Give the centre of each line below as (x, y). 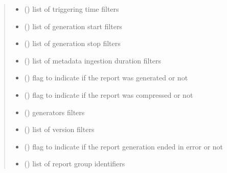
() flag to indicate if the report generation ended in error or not (124, 146)
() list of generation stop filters (72, 43)
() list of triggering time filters (72, 9)
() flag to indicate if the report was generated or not (106, 78)
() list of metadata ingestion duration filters (93, 60)
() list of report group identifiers (75, 164)
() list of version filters (59, 129)
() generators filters (54, 112)
